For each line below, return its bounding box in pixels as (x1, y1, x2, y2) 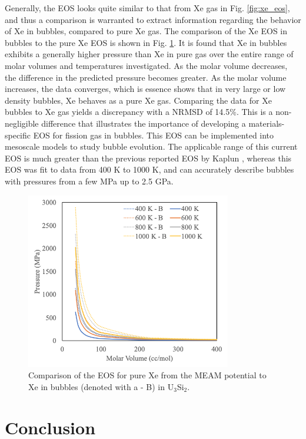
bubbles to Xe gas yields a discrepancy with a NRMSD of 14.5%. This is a (5, 105, 273, 118)
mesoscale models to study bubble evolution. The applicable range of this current (5, 140, 298, 153)
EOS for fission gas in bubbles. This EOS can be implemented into (33, 128, 274, 141)
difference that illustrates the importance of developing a (41, 117, 246, 129)
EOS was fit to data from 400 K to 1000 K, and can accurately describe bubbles (5, 163, 294, 176)
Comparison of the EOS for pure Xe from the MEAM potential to (28, 369, 267, 381)
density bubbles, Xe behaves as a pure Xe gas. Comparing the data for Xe (5, 94, 272, 106)
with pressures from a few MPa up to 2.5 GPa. (5, 174, 174, 187)
